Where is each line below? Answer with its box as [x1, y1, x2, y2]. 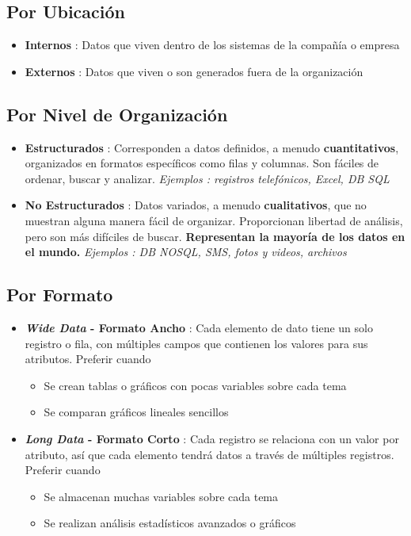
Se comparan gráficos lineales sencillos [44, 404, 229, 420]
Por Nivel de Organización [6, 101, 228, 126]
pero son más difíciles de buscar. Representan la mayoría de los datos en [25, 228, 405, 244]
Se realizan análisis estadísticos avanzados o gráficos [44, 515, 296, 531]
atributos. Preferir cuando [25, 350, 151, 367]
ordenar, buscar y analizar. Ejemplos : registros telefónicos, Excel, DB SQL [25, 170, 390, 186]
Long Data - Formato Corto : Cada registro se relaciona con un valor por [25, 430, 399, 446]
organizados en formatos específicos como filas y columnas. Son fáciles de [25, 155, 379, 171]
